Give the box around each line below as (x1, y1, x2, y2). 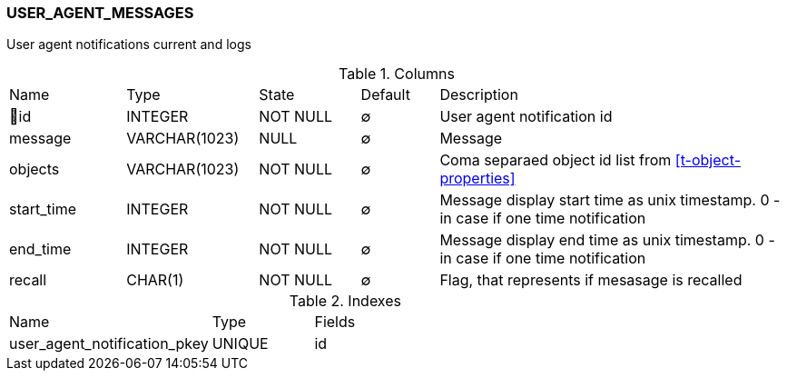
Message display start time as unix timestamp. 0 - (439, 191, 781, 210)
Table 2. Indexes (289, 292, 401, 311)
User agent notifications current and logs (6, 36, 251, 53)
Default (360, 85, 410, 104)
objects (9, 160, 60, 179)
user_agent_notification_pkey (9, 334, 209, 353)
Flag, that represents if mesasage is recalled (439, 271, 743, 290)
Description (439, 85, 518, 104)
